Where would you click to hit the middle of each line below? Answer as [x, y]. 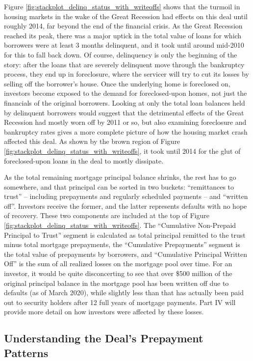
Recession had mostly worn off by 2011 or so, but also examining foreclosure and [125, 122]
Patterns [26, 352]
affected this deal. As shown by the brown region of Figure [92, 141]
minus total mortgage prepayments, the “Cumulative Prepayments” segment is [122, 244]
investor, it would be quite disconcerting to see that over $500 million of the [118, 273]
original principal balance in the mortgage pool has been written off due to [116, 283]
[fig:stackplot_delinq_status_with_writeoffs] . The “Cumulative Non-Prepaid [120, 225]
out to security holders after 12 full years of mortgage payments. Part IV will [120, 302]
